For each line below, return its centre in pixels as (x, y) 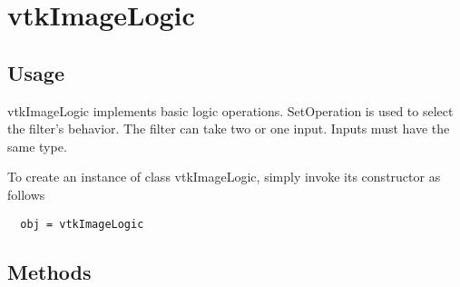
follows (26, 194)
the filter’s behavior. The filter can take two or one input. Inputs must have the (229, 129)
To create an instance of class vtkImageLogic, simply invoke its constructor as (224, 177)
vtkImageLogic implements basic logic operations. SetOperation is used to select (230, 110)
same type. (37, 146)
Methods (49, 271)
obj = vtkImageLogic (82, 224)
